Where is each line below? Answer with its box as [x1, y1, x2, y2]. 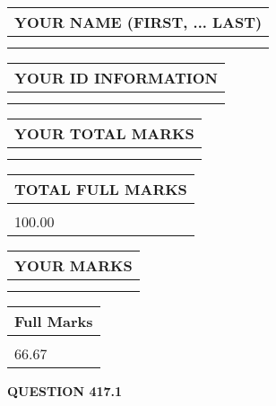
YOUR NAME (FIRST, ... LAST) [14, 12, 263, 32]
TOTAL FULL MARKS [14, 179, 187, 199]
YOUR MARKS [14, 255, 133, 276]
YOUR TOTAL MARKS [14, 123, 194, 144]
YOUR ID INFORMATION [14, 67, 218, 88]
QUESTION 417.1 [7, 382, 123, 400]
